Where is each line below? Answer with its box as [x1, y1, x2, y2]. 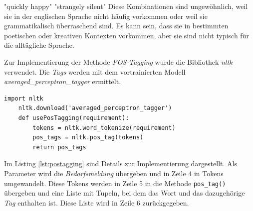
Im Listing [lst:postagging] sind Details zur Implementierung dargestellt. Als [4, 158, 237, 169]
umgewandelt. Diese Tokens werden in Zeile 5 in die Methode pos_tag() [4, 178, 226, 188]
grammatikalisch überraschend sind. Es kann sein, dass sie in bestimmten [4, 20, 229, 31]
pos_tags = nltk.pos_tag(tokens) [32, 134, 144, 141]
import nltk [4, 95, 43, 102]
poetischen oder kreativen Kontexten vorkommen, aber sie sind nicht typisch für [4, 30, 249, 40]
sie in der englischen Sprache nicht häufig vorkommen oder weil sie [4, 10, 208, 21]
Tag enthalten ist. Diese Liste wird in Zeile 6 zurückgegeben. [4, 197, 189, 208]
